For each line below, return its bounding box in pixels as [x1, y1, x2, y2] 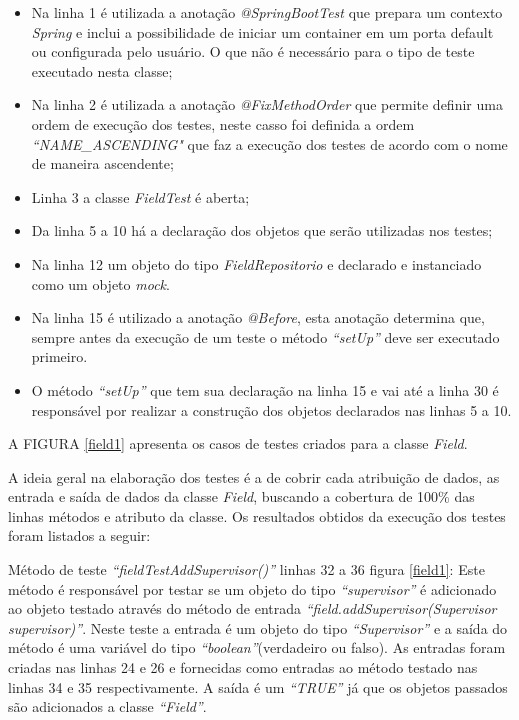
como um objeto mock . [31, 273, 170, 294]
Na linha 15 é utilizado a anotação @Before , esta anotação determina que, [31, 307, 485, 328]
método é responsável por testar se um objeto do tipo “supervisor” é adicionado [8, 578, 497, 599]
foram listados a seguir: [8, 525, 151, 546]
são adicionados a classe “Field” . [8, 696, 207, 717]
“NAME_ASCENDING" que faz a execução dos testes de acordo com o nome [31, 133, 508, 154]
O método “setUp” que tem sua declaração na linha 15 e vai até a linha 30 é [31, 379, 499, 400]
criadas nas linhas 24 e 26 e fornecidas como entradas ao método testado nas [8, 657, 478, 678]
